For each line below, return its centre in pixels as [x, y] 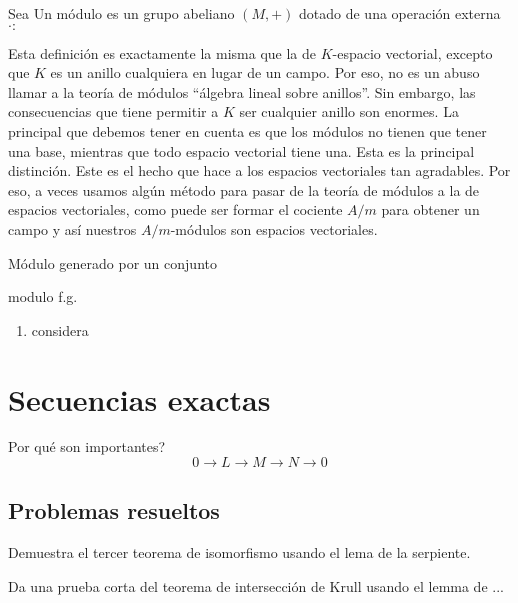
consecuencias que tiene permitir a [113, 111]
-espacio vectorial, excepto [412, 52]
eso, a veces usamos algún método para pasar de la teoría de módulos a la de [244, 189]
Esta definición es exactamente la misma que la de [162, 52]
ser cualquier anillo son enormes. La [349, 111]
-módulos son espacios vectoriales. [274, 228]
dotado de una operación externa [400, 13]
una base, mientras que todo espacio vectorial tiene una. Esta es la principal [241, 150]
